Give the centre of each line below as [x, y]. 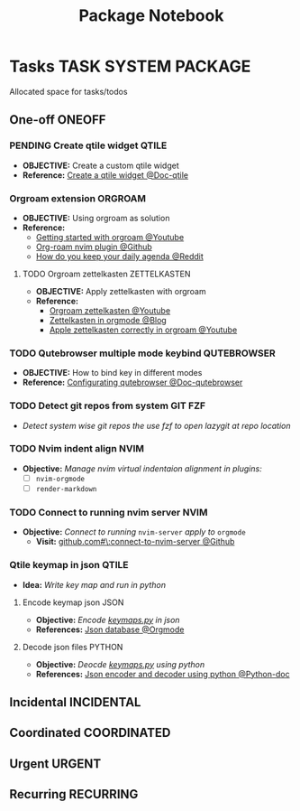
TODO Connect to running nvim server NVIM [109, 512]
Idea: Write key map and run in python [94, 584]
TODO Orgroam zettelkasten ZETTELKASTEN [106, 274]
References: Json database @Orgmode [110, 629]
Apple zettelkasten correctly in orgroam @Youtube [143, 330]
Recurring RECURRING [74, 794]
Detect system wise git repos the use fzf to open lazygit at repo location [156, 425]
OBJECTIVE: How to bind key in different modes [112, 373]
